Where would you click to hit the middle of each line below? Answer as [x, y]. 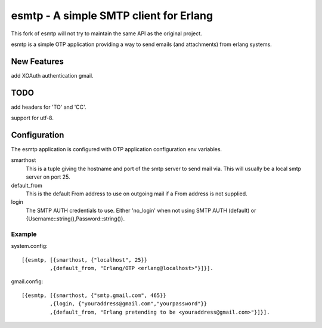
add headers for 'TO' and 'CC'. [49, 107]
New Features [37, 61]
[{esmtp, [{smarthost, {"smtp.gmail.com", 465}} [94, 295]
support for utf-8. [32, 118]
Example [24, 234]
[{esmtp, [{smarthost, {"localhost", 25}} [85, 260]
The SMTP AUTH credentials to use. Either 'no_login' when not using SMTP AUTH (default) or [141, 210]
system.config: [29, 246]
